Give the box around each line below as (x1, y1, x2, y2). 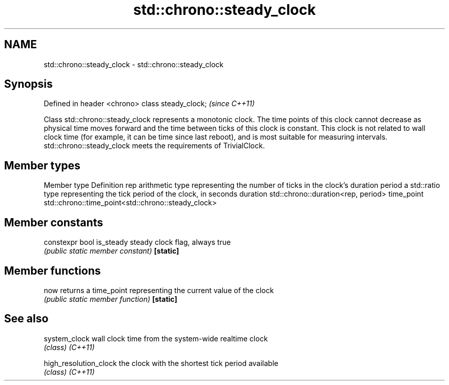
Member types (4, 159, 80, 172)
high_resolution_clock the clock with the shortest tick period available (44, 358, 278, 368)
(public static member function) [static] (44, 294, 177, 303)
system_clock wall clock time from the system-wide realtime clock (44, 334, 268, 343)
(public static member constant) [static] (44, 246, 179, 256)
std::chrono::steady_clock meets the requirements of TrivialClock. (44, 141, 265, 150)
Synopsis (4, 78, 53, 91)
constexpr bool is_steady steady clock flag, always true (44, 238, 231, 247)
